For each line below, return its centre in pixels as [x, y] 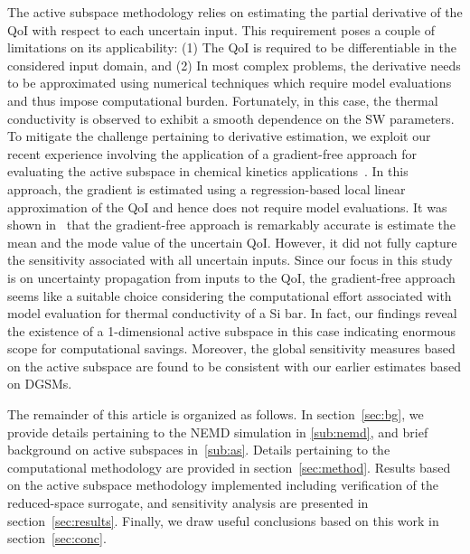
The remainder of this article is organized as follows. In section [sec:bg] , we [216, 414]
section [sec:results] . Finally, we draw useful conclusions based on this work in [223, 520]
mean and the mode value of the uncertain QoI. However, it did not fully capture [232, 242]
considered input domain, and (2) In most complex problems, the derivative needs [234, 65]
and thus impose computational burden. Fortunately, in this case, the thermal [223, 100]
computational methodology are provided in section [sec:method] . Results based [229, 467]
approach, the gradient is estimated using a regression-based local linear [207, 188]
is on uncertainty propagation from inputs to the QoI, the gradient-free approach [231, 277]
